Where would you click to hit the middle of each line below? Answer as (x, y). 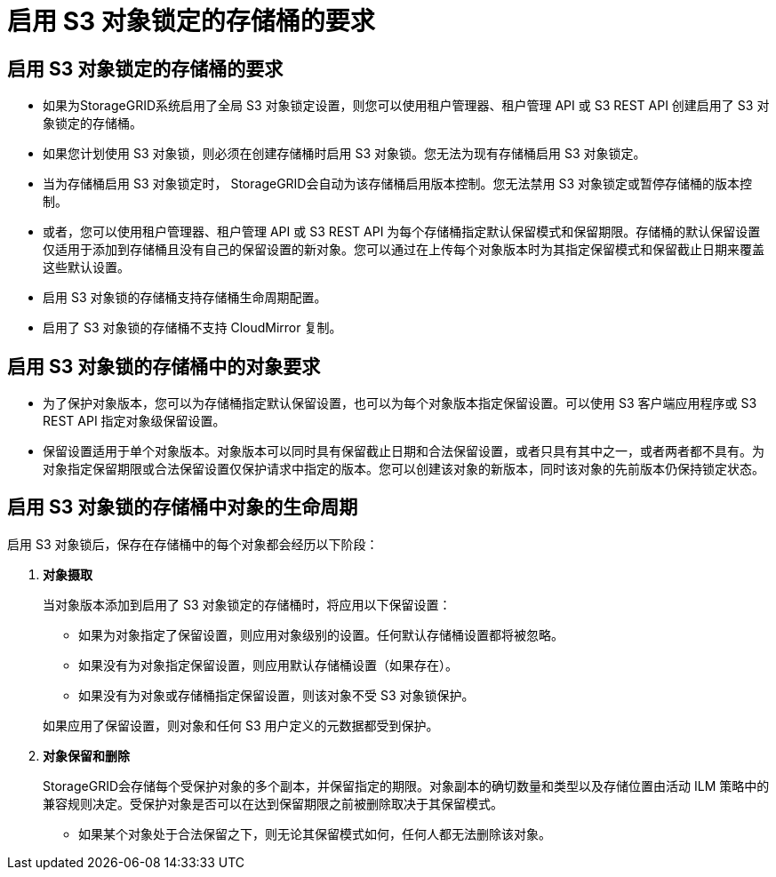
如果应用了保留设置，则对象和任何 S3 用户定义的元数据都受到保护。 (241, 725)
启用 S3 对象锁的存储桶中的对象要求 (164, 366)
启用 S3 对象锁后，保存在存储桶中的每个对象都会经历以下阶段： (193, 544)
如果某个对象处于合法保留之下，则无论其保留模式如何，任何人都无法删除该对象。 (315, 833)
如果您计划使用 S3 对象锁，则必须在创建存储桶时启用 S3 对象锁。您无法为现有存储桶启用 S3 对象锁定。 (344, 154)
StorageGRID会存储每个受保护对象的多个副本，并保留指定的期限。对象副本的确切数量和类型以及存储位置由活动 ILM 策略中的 (406, 785)
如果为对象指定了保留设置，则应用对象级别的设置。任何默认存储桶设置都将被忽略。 (321, 634)
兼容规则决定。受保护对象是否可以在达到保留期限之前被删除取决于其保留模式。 (273, 803)
